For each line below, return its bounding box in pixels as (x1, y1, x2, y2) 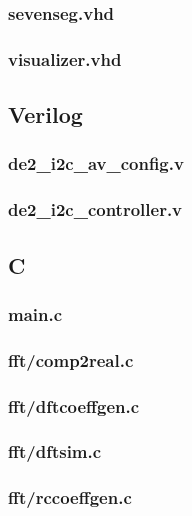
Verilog (8, 99, 83, 130)
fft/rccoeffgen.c (8, 485, 132, 510)
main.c (8, 301, 63, 326)
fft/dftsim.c (8, 439, 102, 464)
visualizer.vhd (8, 46, 122, 71)
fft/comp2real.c (8, 347, 134, 372)
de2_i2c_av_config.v (8, 151, 184, 176)
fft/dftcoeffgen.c (8, 393, 140, 418)
